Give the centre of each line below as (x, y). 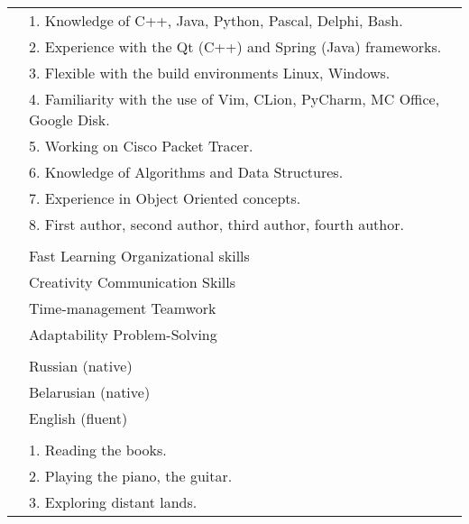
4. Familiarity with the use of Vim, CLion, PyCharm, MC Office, (234, 99)
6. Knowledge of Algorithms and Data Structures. (186, 172)
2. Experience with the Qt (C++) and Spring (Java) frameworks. (235, 46)
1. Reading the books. (98, 450)
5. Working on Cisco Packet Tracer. (141, 146)
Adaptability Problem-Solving (123, 334)
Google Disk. (69, 120)
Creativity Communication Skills (133, 282)
